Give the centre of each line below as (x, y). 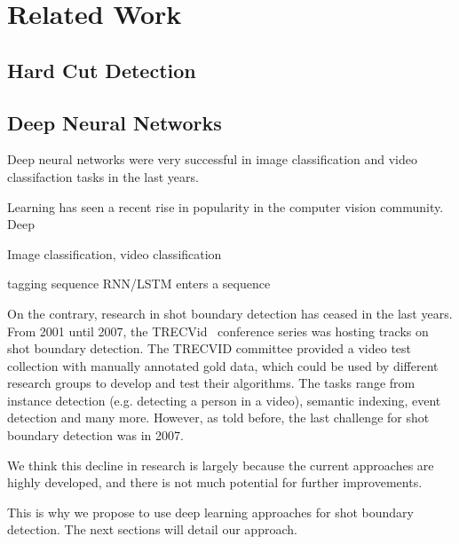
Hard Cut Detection (102, 70)
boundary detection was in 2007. (95, 435)
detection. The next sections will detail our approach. (152, 529)
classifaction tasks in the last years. (103, 176)
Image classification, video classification (115, 253)
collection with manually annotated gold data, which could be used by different (223, 365)
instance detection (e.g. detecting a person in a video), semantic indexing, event (224, 400)
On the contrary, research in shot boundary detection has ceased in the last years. (230, 313)
